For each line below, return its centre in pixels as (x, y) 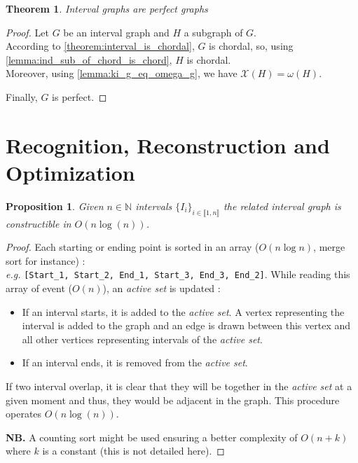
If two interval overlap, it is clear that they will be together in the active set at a (179, 386)
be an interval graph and (116, 32)
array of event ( (39, 288)
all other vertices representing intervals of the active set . (142, 339)
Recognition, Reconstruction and (168, 145)
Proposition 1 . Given (55, 206)
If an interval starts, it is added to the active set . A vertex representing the (183, 311)
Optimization (70, 172)
